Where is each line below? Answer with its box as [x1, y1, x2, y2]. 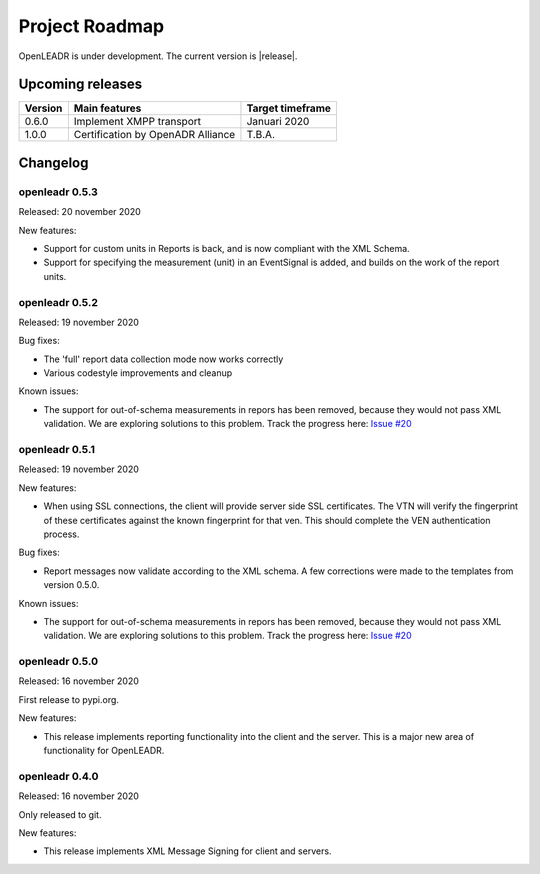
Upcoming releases [18, 76, 143, 93]
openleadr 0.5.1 [18, 443, 95, 457]
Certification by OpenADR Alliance [73, 128, 236, 142]
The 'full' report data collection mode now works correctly [43, 353, 284, 365]
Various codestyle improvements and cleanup [43, 367, 233, 379]
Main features [73, 101, 142, 115]
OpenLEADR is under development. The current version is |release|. [18, 50, 298, 62]
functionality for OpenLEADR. [43, 745, 165, 757]
